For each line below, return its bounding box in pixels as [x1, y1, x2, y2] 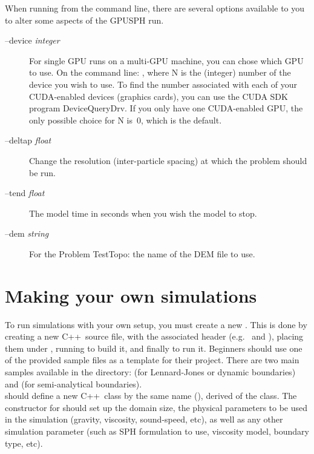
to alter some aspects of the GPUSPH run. [5, 13, 164, 26]
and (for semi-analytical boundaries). [5, 377, 142, 390]
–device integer [5, 34, 60, 47]
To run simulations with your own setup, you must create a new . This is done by [5, 318, 307, 331]
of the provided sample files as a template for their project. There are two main [5, 354, 299, 366]
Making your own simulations [5, 283, 257, 308]
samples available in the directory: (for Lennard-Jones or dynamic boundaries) [5, 366, 296, 378]
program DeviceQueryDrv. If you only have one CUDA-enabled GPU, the [29, 102, 303, 114]
